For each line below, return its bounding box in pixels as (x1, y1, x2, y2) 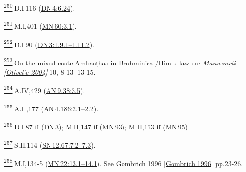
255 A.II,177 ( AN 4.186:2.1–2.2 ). (4, 102, 98, 113)
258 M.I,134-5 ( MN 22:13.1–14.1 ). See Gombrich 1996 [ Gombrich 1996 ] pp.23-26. (4, 156, 243, 168)
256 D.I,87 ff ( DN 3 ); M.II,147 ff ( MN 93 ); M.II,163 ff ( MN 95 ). (4, 120, 190, 131)
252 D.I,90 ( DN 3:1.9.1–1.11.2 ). (4, 38, 94, 49)
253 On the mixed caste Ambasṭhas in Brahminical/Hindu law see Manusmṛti (4, 56, 236, 67)
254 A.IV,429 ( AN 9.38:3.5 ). (4, 84, 85, 95)
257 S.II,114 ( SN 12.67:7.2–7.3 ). (4, 138, 96, 150)
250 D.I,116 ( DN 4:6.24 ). (4, 1, 75, 13)
